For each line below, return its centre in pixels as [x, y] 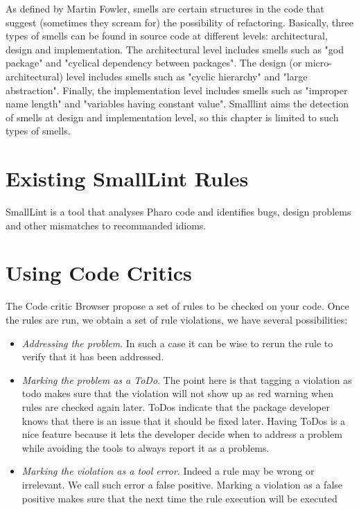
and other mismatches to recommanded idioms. [106, 225]
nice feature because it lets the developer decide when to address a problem [182, 434]
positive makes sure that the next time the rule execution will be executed [179, 498]
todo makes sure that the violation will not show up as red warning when [177, 393]
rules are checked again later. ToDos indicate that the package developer [176, 406]
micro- [318, 63]
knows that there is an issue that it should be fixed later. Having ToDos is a [184, 420]
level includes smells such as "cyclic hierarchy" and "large [187, 76]
